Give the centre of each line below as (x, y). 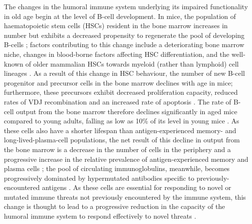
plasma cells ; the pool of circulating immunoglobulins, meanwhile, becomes (117, 168)
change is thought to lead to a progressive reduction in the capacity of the (115, 206)
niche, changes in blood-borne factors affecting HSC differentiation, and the (117, 54)
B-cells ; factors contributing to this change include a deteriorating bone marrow (124, 44)
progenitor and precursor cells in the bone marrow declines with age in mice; (118, 82)
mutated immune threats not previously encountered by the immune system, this (125, 197)
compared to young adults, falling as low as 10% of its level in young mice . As (122, 121)
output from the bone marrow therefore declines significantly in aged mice (126, 111)
